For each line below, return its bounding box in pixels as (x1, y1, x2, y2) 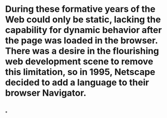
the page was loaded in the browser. (5, 35, 158, 46)
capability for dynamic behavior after (5, 25, 162, 36)
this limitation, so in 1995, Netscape (5, 67, 156, 78)
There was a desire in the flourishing (5, 45, 159, 57)
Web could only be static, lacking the (5, 14, 161, 25)
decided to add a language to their (5, 77, 149, 88)
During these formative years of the (5, 3, 156, 15)
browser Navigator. (5, 87, 86, 99)
